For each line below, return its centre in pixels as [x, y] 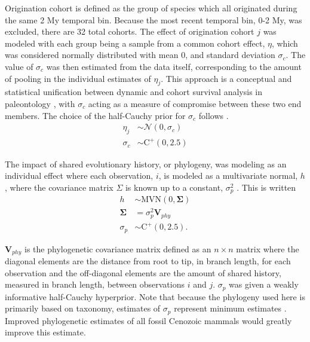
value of [19, 66]
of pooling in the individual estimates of [78, 78]
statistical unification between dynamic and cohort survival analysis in [133, 92]
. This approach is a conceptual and [226, 78]
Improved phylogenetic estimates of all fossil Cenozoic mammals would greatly [148, 320]
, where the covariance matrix [59, 187]
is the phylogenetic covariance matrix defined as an [118, 248]
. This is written [266, 187]
